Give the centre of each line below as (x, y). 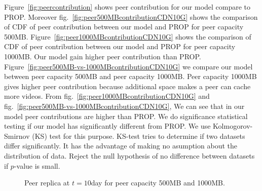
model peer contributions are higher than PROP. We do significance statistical (126, 116)
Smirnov (17, 136)
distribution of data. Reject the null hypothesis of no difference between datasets (129, 155)
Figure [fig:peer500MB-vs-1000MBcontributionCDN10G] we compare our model (128, 66)
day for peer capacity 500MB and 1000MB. (158, 183)
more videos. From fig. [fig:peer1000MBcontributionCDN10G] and (107, 96)
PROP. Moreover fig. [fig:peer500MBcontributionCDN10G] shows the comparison (131, 16)
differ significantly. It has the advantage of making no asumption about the (121, 146)
